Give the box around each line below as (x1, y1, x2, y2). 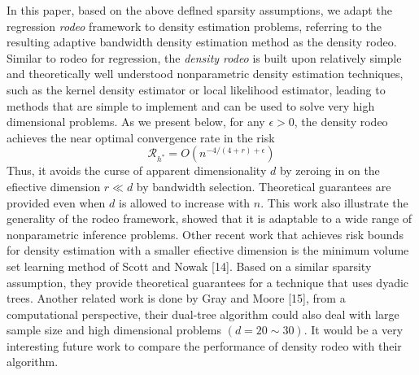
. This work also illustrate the (260, 194, 408, 211)
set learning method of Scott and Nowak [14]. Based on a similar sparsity (7, 257, 372, 274)
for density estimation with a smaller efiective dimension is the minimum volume (7, 242, 409, 259)
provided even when (7, 194, 106, 211)
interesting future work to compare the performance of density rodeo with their (7, 337, 402, 354)
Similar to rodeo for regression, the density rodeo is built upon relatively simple (7, 49, 402, 66)
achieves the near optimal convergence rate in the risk (7, 129, 275, 146)
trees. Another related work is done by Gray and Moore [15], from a (7, 290, 346, 307)
